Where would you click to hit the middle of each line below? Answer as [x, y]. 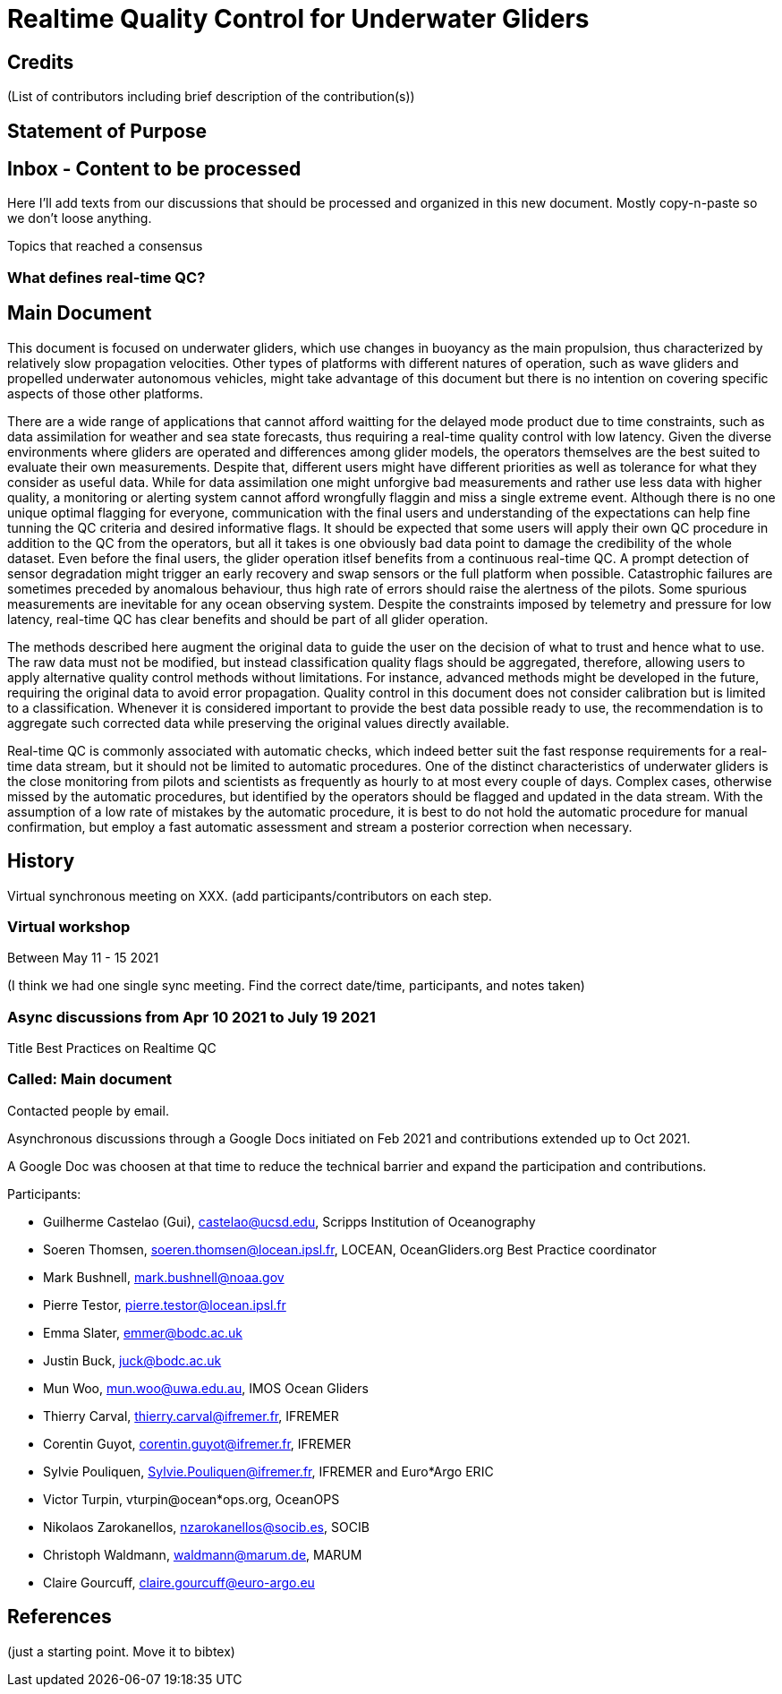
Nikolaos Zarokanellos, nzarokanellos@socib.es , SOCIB [206, 1527]
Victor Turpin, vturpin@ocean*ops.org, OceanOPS [191, 1499]
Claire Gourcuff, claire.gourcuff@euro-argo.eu [179, 1582]
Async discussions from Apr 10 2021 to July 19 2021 [191, 1017]
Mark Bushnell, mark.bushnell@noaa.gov [164, 1277]
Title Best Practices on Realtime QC [112, 1048]
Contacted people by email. [88, 1110]
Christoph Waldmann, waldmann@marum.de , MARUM [203, 1554]
